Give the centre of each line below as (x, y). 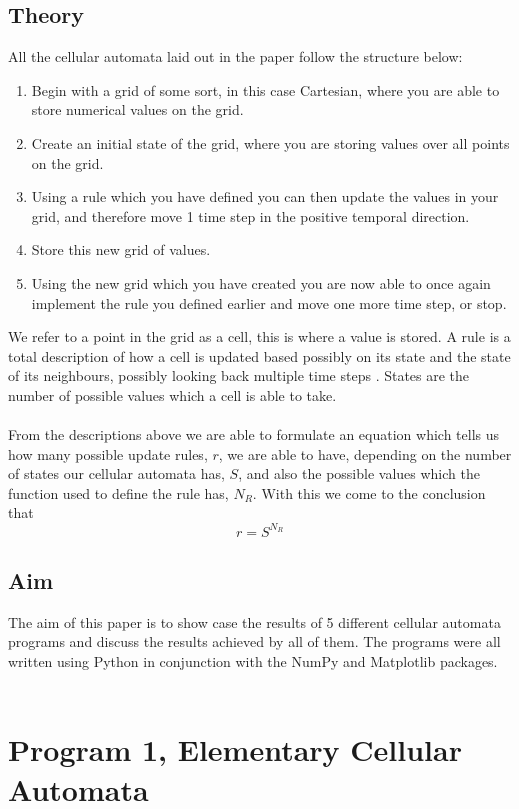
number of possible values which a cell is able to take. (172, 394)
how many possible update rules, (108, 453)
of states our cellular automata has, (116, 473)
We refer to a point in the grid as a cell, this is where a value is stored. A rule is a (259, 336)
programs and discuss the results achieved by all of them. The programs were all (254, 641)
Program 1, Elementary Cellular (235, 749)
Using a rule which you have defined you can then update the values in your (265, 196)
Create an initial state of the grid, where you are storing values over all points (270, 142)
